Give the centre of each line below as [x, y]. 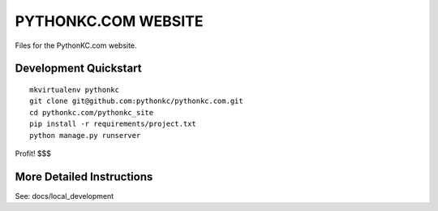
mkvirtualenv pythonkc [75, 90]
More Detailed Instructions [84, 177]
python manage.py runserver [85, 135]
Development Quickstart [78, 69]
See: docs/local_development [64, 196]
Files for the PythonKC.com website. [76, 45]
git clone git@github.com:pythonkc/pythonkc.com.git [136, 101]
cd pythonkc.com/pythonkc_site [92, 112]
